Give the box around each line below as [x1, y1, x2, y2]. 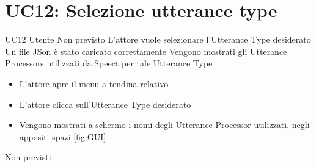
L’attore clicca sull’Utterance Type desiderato [19, 98, 191, 110]
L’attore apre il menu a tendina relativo [19, 77, 169, 90]
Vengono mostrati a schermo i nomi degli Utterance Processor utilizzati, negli [19, 118, 310, 131]
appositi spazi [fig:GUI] [19, 130, 106, 143]
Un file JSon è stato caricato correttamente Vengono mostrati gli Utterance [5, 44, 287, 57]
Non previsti [5, 151, 51, 163]
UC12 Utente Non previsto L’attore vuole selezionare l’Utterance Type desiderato [5, 33, 311, 46]
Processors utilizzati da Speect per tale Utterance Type [5, 57, 213, 69]
